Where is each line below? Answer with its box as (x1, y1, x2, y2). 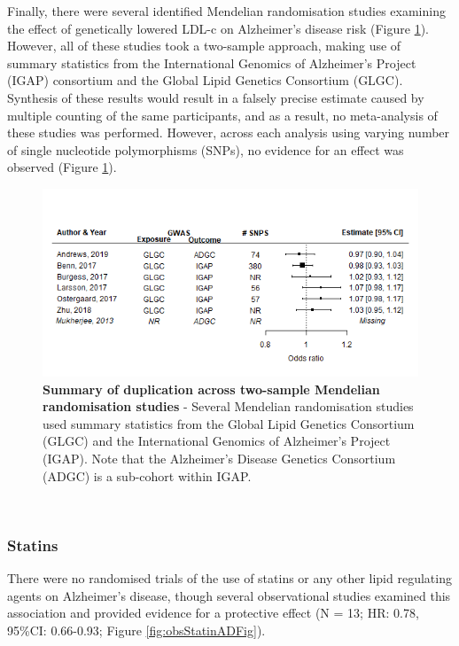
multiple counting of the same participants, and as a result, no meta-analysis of (7, 105, 438, 124)
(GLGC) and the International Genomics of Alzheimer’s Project (43, 432, 391, 450)
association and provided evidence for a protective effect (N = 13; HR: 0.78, (7, 603, 419, 622)
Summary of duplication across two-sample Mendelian (43, 379, 380, 398)
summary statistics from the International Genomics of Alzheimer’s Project (7, 53, 416, 72)
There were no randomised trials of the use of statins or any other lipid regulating (7, 568, 452, 587)
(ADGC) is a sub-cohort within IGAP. (43, 466, 252, 485)
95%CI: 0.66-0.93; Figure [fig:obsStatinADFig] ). (7, 620, 266, 639)
